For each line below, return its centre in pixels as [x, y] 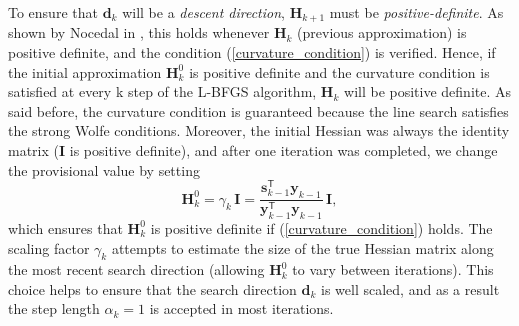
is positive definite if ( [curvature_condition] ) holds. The [321, 227]
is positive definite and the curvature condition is [339, 71]
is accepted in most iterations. [241, 308]
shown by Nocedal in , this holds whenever [139, 32]
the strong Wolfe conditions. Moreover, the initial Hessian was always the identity [259, 130]
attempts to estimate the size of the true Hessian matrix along [302, 247]
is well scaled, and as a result [410, 288]
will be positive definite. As [428, 91]
